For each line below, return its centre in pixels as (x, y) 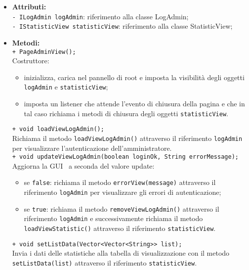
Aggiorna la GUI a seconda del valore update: (83, 165)
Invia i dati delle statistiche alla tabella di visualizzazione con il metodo (121, 253)
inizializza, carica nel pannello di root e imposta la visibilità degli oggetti (134, 77)
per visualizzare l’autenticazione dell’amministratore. (92, 148)
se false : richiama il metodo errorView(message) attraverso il (120, 182)
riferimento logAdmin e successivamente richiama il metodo (113, 218)
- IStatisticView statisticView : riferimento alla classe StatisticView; (122, 26)
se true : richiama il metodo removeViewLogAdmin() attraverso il (122, 208)
